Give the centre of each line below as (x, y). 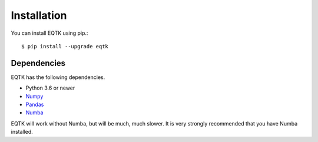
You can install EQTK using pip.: (49, 33)
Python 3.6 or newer (50, 88)
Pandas (35, 105)
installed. (22, 132)
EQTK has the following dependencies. (58, 77)
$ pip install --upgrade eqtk (65, 46)
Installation (39, 15)
